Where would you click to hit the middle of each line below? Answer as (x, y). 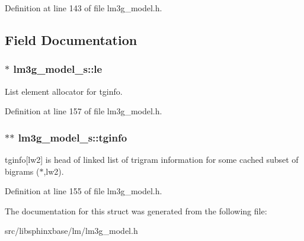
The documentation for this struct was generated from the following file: (136, 211)
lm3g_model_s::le (58, 69)
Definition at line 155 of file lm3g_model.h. (84, 191)
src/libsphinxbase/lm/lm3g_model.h (71, 231)
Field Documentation (71, 39)
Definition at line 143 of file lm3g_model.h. (84, 8)
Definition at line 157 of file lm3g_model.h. (84, 111)
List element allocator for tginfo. (64, 91)
